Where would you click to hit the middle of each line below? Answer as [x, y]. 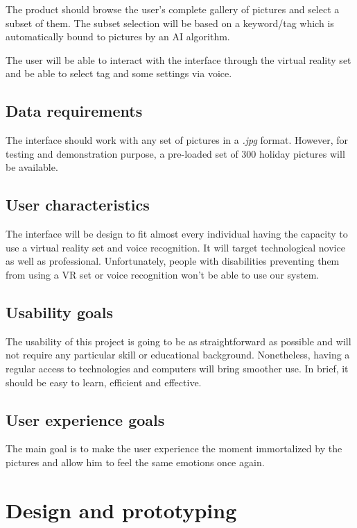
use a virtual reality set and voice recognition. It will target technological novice [175, 247]
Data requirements [74, 111]
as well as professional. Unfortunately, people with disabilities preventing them [173, 261]
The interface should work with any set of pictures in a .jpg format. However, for [177, 140]
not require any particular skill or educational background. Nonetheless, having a [178, 355]
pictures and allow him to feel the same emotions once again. [135, 462]
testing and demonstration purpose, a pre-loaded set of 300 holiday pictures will [175, 153]
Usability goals [60, 312]
